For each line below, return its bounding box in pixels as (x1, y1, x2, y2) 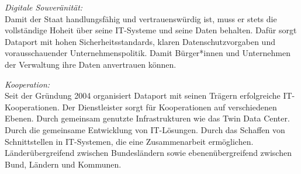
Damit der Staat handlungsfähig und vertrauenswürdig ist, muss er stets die (5, 12, 277, 25)
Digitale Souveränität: (5, 1, 83, 13)
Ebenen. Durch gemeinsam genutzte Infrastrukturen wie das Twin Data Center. (5, 112, 290, 124)
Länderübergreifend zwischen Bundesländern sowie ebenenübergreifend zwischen (5, 147, 292, 159)
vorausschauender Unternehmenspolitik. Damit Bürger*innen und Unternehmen (5, 47, 290, 59)
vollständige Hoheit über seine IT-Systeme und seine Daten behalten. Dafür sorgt (5, 24, 297, 36)
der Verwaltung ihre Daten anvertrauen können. (5, 58, 177, 70)
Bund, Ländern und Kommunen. (5, 158, 122, 170)
